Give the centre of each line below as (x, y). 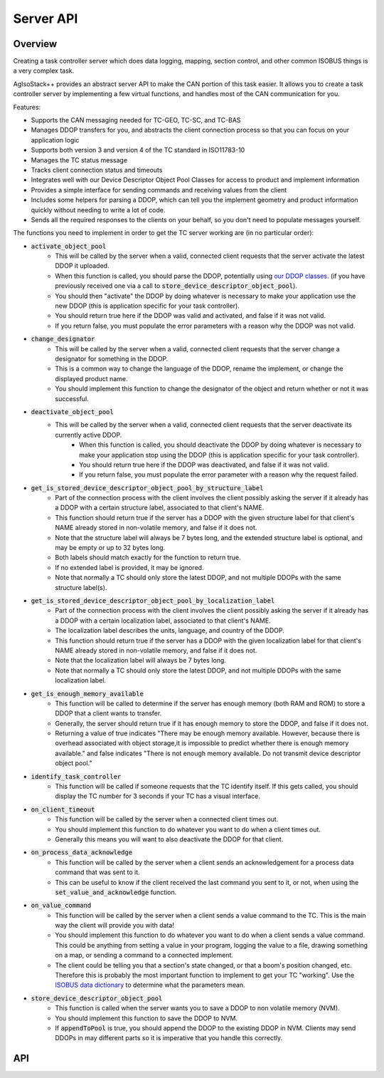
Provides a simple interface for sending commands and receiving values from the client (159, 190)
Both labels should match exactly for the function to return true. (148, 558)
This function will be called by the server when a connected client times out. (167, 819)
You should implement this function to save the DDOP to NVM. (146, 1018)
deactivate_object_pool (72, 412)
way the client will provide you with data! (114, 926)
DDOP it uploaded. (82, 266)
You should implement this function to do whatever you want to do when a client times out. (188, 829)
